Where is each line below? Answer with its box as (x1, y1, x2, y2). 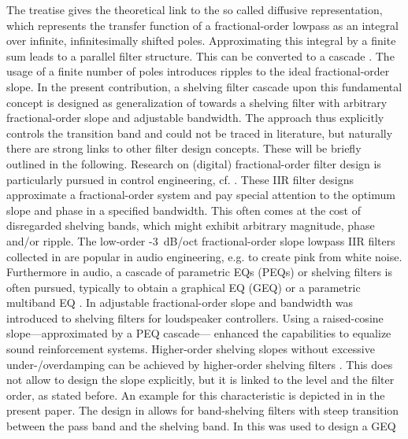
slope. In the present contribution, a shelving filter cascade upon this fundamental (6, 78, 402, 94)
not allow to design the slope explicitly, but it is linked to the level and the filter (6, 371, 395, 388)
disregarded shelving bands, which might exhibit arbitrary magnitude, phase (6, 217, 375, 234)
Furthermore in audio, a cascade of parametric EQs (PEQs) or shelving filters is (6, 264, 392, 280)
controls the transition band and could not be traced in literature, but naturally (6, 124, 393, 141)
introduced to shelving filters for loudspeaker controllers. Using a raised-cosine (6, 309, 384, 326)
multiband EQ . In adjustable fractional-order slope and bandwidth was (6, 294, 354, 311)
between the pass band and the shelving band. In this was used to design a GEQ (6, 418, 396, 434)
